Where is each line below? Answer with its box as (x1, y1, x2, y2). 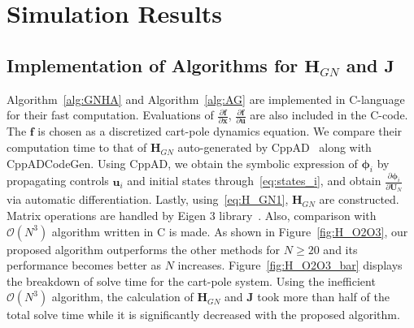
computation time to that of (7, 139, 147, 156)
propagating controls (7, 172, 109, 189)
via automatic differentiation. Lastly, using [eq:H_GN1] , (7, 191, 289, 208)
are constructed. (319, 191, 399, 208)
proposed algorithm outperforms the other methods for (7, 240, 281, 257)
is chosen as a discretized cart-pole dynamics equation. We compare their (37, 123, 403, 140)
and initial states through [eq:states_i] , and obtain (127, 172, 381, 189)
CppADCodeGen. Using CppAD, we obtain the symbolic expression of (7, 154, 358, 171)
